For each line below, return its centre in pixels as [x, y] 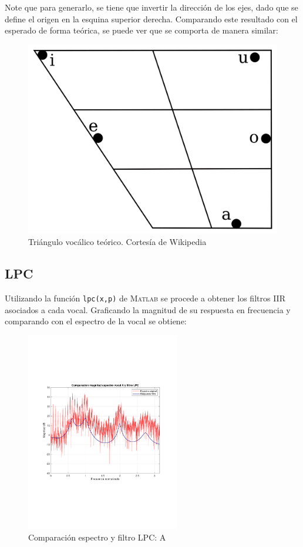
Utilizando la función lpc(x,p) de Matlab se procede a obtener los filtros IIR [145, 298]
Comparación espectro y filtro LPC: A [97, 537]
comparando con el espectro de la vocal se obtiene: [96, 321]
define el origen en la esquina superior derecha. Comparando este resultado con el [151, 19]
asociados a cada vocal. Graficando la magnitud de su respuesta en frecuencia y [148, 309]
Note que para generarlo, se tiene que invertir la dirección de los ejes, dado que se [151, 7]
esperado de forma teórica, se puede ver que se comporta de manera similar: [142, 30]
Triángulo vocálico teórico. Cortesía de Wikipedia [117, 242]
